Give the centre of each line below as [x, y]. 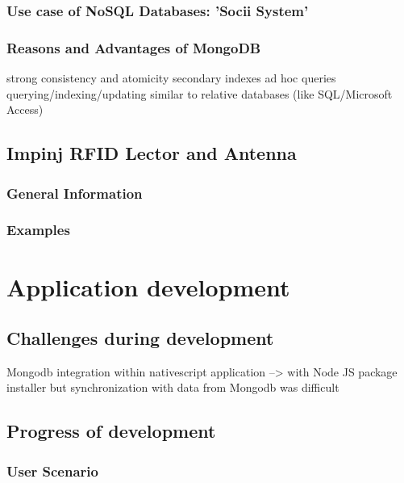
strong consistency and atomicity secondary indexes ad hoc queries [171, 78]
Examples [38, 230]
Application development [148, 286]
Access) [25, 109]
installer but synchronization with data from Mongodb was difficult [173, 387]
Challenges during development [140, 338]
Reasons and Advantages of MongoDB [134, 47]
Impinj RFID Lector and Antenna [152, 153]
